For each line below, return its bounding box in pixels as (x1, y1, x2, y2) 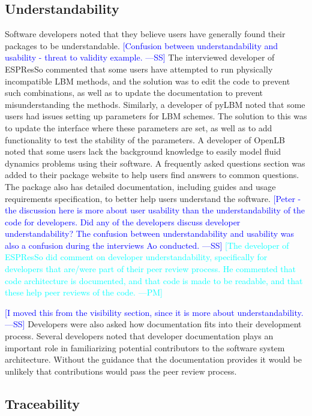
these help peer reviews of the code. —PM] (5, 286, 163, 299)
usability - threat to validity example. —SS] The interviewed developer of (5, 51, 275, 64)
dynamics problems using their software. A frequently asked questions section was (5, 156, 305, 169)
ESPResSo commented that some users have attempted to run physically (5, 62, 273, 75)
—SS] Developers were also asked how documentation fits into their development (5, 318, 302, 330)
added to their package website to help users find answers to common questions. (5, 168, 299, 181)
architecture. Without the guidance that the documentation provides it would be (5, 353, 302, 366)
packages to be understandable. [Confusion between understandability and (5, 39, 278, 52)
